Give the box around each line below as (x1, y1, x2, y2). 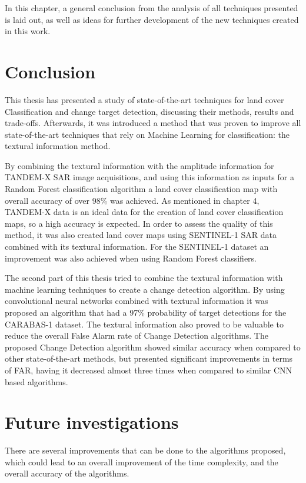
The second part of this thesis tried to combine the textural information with (5, 272, 283, 284)
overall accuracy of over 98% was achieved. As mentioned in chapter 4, (5, 194, 260, 206)
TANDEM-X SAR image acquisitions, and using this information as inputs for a (5, 171, 294, 183)
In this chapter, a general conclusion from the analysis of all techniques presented (5, 2, 298, 14)
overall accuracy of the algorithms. (5, 467, 129, 479)
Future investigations (5, 410, 179, 434)
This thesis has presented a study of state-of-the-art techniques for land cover (5, 93, 284, 105)
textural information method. (5, 140, 111, 152)
